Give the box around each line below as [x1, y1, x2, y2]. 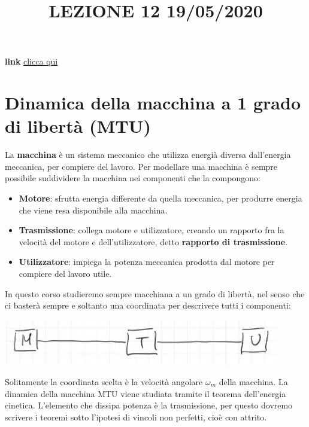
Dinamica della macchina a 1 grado [5, 90, 301, 115]
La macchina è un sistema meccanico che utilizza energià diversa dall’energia [5, 148, 291, 161]
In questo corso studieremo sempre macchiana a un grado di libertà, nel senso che [5, 287, 305, 300]
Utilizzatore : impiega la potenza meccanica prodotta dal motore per [19, 255, 275, 268]
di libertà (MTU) [5, 114, 151, 138]
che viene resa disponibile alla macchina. [19, 203, 168, 216]
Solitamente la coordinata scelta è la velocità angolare [5, 375, 203, 388]
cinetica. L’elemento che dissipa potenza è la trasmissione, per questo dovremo [5, 399, 293, 411]
